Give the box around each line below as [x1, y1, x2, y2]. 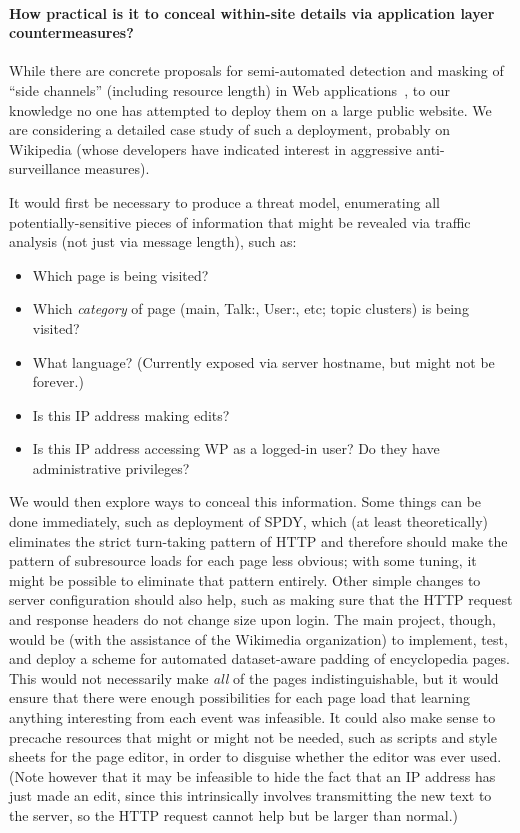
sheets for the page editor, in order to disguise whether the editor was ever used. [9, 746, 502, 767]
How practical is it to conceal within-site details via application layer [9, 2, 495, 23]
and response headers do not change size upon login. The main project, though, [9, 609, 496, 630]
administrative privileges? [32, 457, 190, 478]
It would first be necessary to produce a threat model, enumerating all [9, 191, 440, 212]
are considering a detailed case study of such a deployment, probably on [9, 119, 451, 140]
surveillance [9, 158, 80, 179]
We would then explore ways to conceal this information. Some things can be [9, 491, 482, 512]
